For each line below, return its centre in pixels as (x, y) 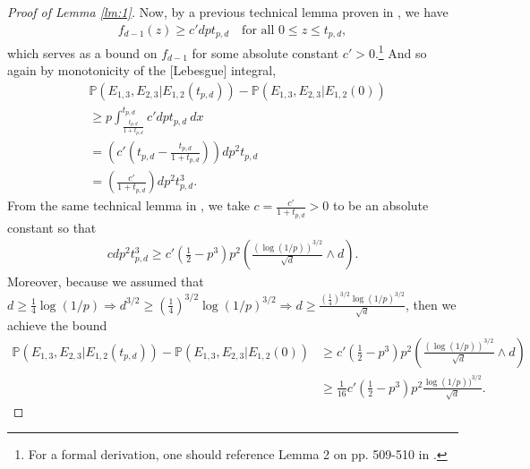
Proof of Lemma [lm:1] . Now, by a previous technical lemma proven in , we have (228, 12)
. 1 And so (401, 51)
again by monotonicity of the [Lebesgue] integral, (142, 70)
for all (258, 30)
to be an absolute (380, 205)
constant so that (52, 227)
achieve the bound (57, 325)
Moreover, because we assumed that (106, 281)
